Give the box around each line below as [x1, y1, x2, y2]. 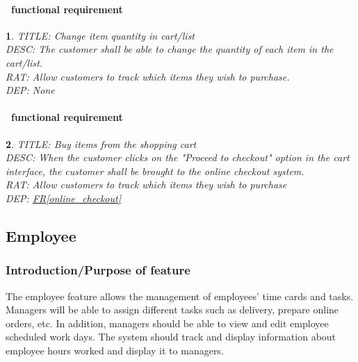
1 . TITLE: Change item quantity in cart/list [6, 28, 195, 42]
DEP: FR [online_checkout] [6, 190, 121, 205]
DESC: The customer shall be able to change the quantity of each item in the [6, 42, 334, 56]
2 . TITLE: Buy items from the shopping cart [6, 136, 197, 151]
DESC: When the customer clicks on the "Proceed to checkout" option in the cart [6, 150, 350, 165]
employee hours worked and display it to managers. [6, 343, 224, 357]
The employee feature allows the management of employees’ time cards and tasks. [6, 288, 354, 303]
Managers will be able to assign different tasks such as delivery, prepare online [6, 302, 339, 317]
